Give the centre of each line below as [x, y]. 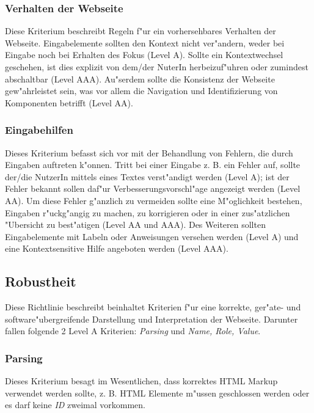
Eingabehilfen [39, 130]
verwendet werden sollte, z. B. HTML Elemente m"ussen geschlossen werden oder [157, 393]
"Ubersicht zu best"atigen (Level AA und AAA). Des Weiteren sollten [135, 225]
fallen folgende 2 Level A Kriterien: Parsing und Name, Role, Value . [133, 331]
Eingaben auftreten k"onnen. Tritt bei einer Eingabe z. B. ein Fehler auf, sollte [153, 165]
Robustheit [41, 281]
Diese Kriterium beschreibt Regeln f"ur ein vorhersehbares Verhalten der [141, 31]
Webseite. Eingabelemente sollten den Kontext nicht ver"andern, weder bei [145, 42]
